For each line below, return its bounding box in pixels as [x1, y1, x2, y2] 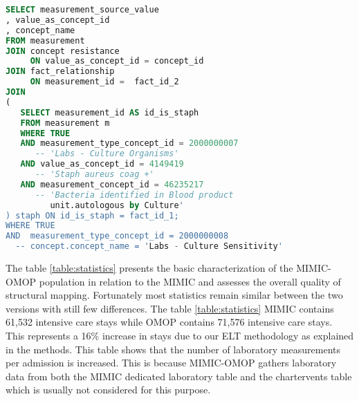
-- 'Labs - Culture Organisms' [35, 149, 179, 159]
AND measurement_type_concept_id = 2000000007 [20, 138, 239, 149]
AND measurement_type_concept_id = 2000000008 [6, 231, 229, 241]
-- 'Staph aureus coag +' [35, 169, 154, 179]
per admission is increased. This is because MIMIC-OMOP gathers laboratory [6, 355, 337, 370]
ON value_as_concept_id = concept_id [30, 56, 204, 66]
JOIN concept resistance [6, 46, 120, 56]
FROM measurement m [20, 118, 110, 128]
